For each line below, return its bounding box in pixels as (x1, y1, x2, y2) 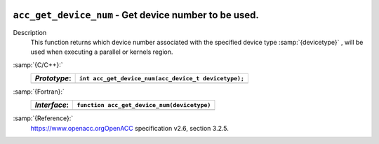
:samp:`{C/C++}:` (13, 60, 63, 69)
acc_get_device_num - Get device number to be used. (13, 9, 260, 21)
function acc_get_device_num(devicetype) (77, 101, 211, 108)
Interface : (34, 100, 69, 110)
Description (13, 28, 47, 36)
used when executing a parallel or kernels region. (30, 48, 173, 56)
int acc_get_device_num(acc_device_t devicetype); (79, 74, 245, 82)
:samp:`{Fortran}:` (13, 87, 65, 96)
